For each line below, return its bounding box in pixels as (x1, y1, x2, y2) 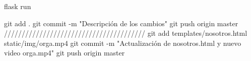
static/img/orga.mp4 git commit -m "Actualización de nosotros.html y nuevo (4, 37, 241, 48)
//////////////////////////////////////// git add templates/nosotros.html (4, 28, 247, 38)
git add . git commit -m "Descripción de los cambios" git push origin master (4, 18, 238, 28)
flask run (4, 1, 31, 11)
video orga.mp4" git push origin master (4, 47, 125, 58)
